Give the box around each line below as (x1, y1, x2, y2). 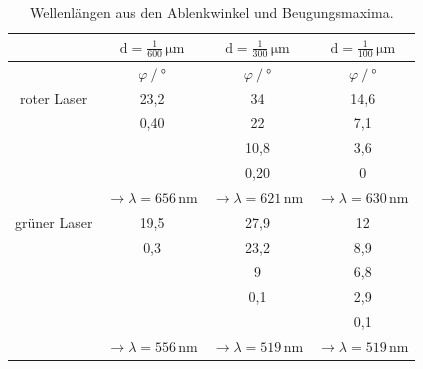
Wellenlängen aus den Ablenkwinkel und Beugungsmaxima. (29, 2, 394, 22)
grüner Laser (15, 211, 93, 232)
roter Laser (20, 87, 88, 108)
